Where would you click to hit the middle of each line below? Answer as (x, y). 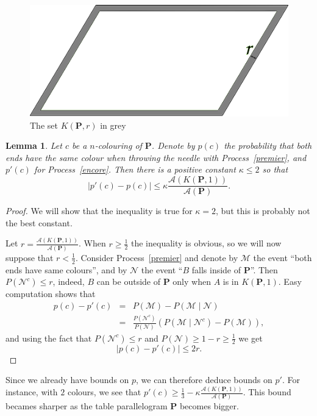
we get (251, 338)
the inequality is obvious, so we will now (206, 243)
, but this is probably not (263, 211)
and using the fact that (49, 338)
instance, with (32, 392)
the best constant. (39, 222)
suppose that (30, 257)
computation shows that (51, 294)
